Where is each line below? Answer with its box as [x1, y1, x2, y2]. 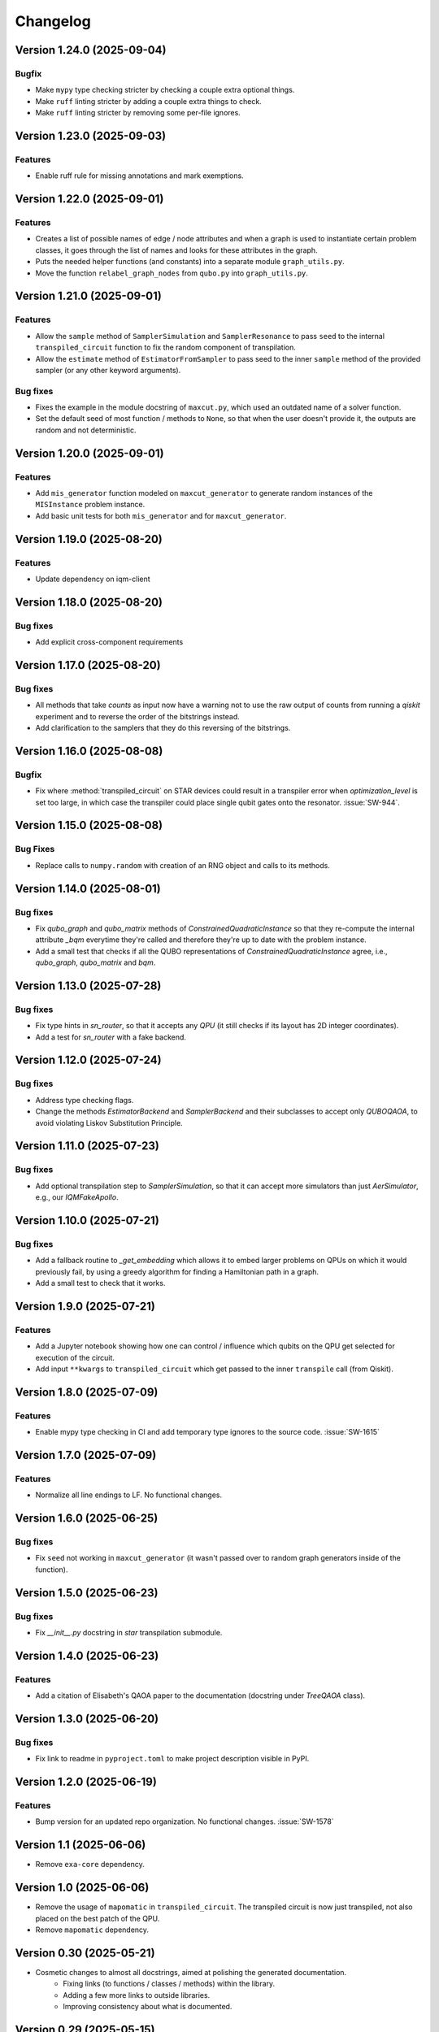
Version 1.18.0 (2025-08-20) [15, 595, 163, 609]
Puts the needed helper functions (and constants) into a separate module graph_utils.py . [35, 257, 345, 267]
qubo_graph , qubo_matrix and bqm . [35, 957, 156, 967]
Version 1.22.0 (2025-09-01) [15, 192, 164, 206]
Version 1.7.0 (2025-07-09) [15, 1448, 157, 1462]
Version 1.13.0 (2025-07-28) [15, 979, 162, 992]
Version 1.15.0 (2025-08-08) [15, 818, 163, 832]
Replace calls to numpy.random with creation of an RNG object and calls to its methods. [35, 860, 331, 870]
